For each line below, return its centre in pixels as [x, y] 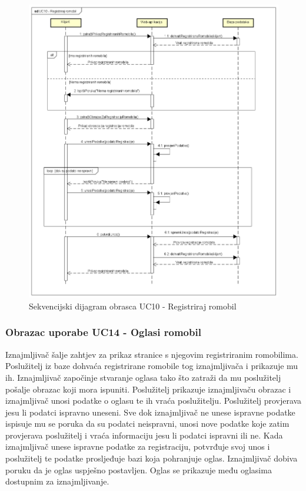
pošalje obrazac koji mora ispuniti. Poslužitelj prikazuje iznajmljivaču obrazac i [148, 389]
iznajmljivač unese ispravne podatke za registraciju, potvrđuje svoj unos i [138, 446]
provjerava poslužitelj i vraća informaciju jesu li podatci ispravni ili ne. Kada [144, 435]
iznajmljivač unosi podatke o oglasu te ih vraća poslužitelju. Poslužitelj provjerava [154, 401]
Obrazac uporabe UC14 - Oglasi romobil [103, 332]
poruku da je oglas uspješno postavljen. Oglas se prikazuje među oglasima [139, 469]
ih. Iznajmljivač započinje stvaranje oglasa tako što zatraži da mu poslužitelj [143, 377]
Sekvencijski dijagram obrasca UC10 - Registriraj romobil [133, 306]
